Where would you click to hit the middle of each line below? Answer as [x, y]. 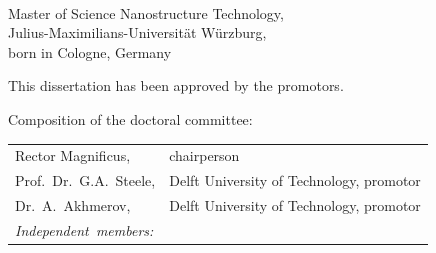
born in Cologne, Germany [90, 51]
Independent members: [84, 229]
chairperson [204, 155]
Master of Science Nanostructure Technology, [146, 12]
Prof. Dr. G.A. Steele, [85, 180]
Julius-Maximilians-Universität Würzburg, [137, 32]
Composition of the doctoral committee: [130, 118]
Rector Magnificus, [73, 155]
